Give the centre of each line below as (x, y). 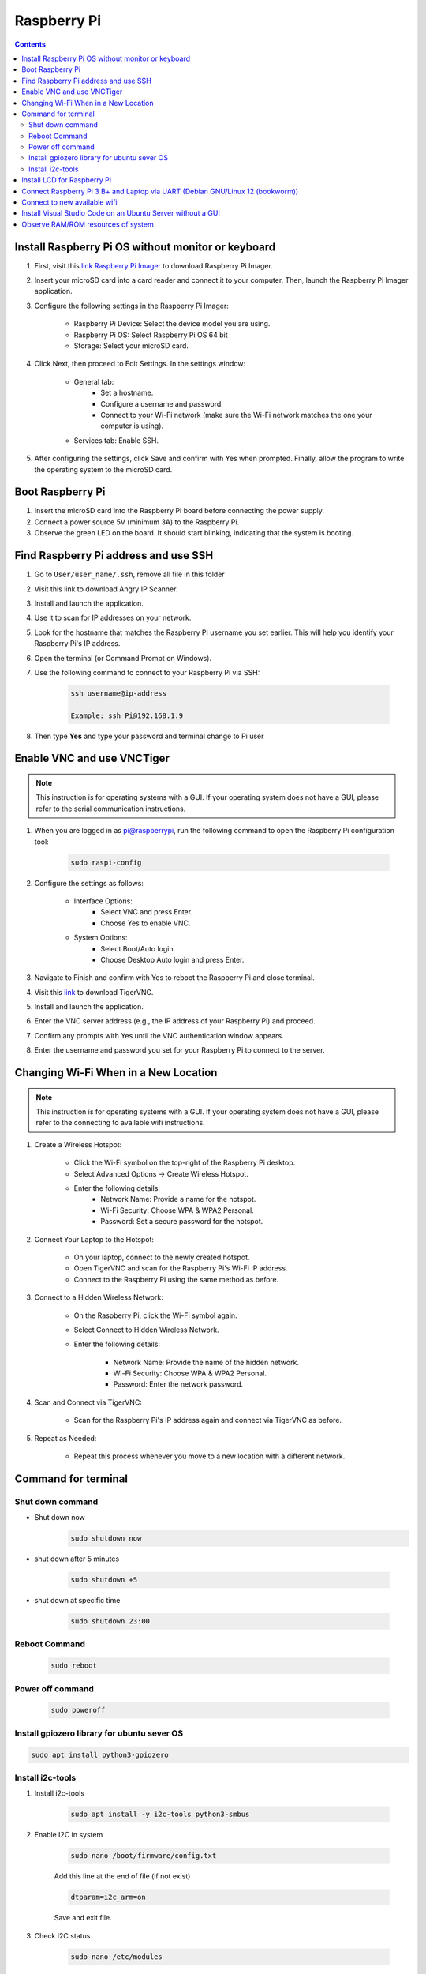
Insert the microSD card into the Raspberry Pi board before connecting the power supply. (179, 511)
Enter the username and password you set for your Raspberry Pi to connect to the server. (179, 1050)
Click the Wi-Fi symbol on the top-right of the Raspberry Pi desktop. (185, 1163)
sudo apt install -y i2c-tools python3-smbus (160, 1815)
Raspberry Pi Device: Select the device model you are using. (172, 324)
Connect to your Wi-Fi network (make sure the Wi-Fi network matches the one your (236, 415)
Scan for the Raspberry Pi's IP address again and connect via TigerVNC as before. (208, 1420)
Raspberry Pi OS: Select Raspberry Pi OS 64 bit (151, 335)
